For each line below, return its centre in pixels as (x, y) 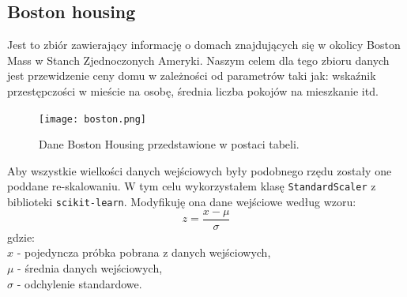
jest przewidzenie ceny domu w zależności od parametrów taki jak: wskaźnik (192, 75)
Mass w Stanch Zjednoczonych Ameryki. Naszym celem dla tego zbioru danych (198, 60)
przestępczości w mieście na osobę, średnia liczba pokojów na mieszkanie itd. (193, 90)
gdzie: (21, 237)
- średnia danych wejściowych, (90, 267)
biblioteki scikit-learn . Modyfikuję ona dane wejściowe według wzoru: (182, 202)
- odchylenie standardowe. (79, 283)
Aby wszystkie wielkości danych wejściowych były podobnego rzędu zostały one (200, 170)
